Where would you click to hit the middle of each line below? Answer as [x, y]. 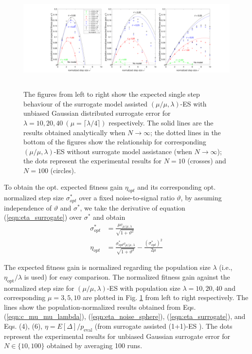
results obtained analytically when [74, 132]
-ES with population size [144, 288]
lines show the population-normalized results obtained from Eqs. [100, 307]
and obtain [109, 217]
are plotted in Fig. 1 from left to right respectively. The [166, 297]
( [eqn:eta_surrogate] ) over [43, 217]
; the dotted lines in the [186, 132]
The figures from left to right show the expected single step [112, 94]
